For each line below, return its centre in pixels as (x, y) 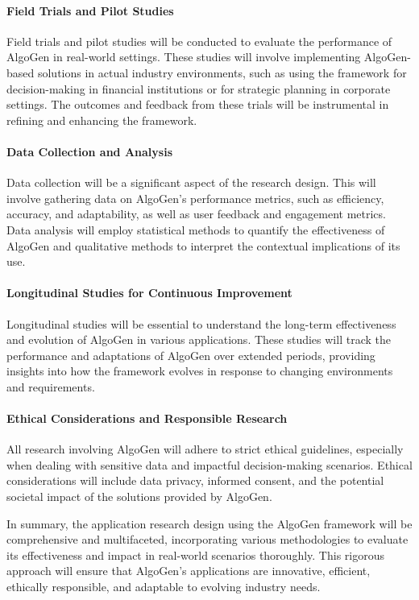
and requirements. (51, 386)
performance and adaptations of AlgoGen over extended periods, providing (191, 355)
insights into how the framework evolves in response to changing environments (200, 371)
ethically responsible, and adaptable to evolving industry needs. (164, 587)
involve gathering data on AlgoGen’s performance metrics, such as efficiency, (195, 198)
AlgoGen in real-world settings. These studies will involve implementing (184, 57)
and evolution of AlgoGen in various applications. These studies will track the (199, 339)
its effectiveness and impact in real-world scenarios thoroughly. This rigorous (195, 554)
